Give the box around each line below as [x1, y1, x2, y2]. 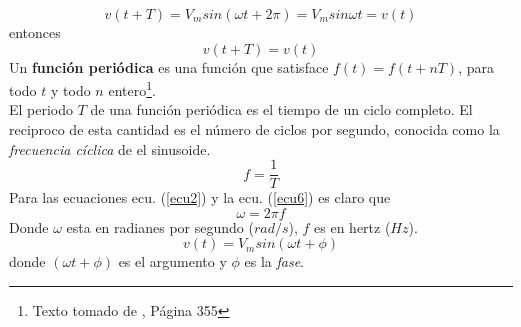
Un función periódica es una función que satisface [9, 56, 329, 77]
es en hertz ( [314, 216, 391, 237]
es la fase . [244, 251, 305, 272]
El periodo [9, 99, 74, 120]
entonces [9, 22, 61, 42]
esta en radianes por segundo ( [66, 216, 254, 237]
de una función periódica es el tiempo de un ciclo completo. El [90, 99, 473, 120]
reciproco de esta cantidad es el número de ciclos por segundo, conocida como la [9, 119, 500, 140]
